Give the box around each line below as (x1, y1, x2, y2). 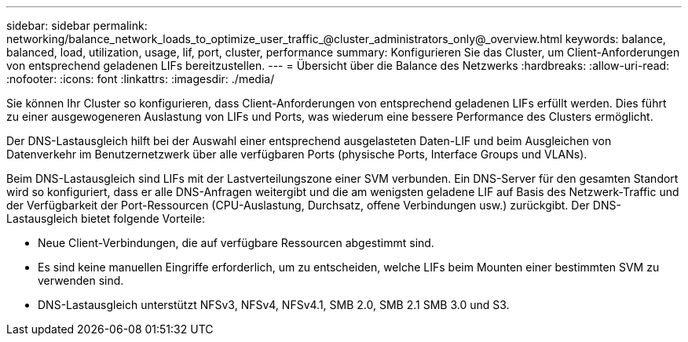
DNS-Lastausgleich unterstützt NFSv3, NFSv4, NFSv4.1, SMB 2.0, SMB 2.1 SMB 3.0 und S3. (38, 298, 510, 311)
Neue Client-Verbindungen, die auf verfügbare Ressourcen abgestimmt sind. (38, 236, 434, 249)
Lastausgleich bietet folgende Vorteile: (6, 212, 205, 225)
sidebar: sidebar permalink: (6, 19, 148, 32)
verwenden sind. (38, 274, 124, 287)
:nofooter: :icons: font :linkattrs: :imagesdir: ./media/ (6, 72, 275, 85)
